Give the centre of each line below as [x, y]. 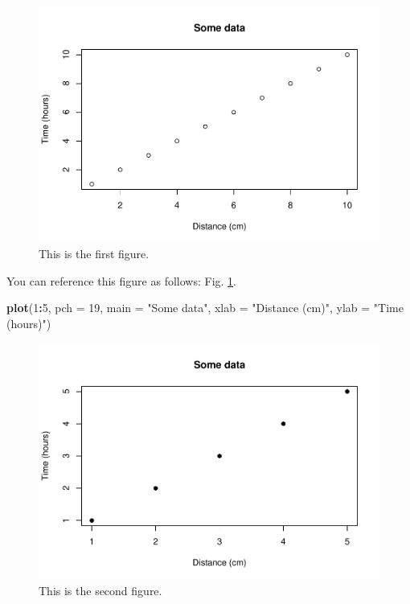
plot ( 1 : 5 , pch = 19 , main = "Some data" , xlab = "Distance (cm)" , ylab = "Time [205, 308]
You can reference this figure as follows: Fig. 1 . [121, 280]
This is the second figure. [100, 590]
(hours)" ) [29, 323]
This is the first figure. [94, 254]
